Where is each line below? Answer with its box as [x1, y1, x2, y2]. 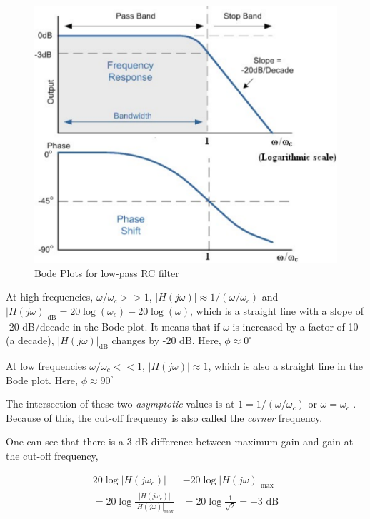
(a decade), [6, 333, 54, 348]
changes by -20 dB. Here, [111, 333, 221, 348]
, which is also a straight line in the [208, 358, 363, 373]
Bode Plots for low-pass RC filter [34, 265, 179, 280]
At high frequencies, [6, 289, 94, 304]
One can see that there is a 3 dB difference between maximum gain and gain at [6, 434, 354, 449]
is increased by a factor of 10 [232, 318, 359, 333]
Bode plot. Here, [6, 372, 78, 387]
